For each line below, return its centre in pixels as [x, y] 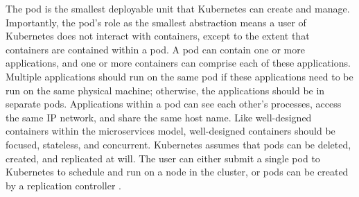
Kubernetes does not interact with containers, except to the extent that [158, 36]
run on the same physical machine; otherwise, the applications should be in [165, 90]
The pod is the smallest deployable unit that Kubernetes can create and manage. [178, 8]
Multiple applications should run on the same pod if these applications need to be [179, 76]
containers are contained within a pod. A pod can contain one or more [155, 49]
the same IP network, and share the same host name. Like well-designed [159, 117]
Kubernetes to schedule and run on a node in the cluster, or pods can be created [177, 172]
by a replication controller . [63, 185]
